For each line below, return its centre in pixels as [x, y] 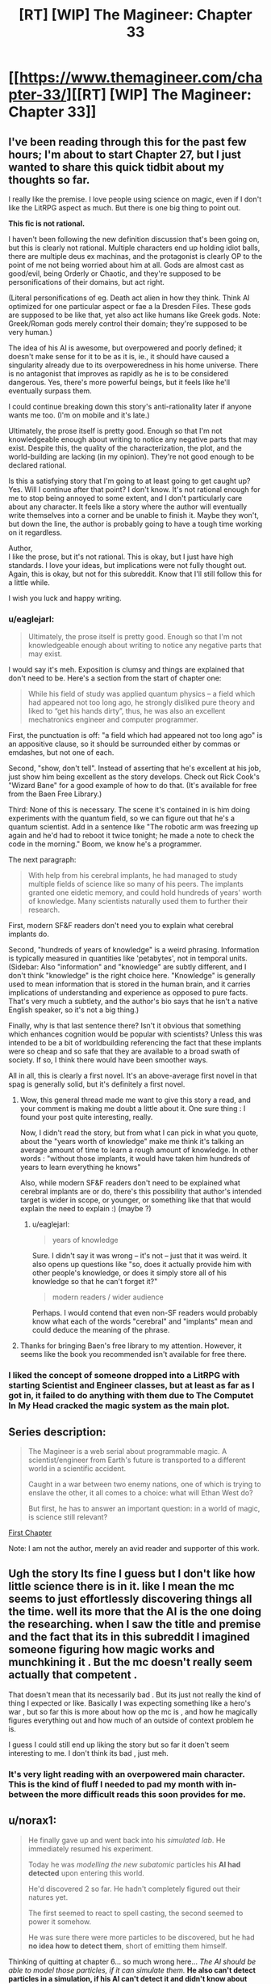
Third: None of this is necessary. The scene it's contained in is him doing [129, 810]
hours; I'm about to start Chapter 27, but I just [125, 154]
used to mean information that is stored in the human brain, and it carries [129, 984]
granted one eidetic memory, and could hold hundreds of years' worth [145, 892]
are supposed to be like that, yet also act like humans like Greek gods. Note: [134, 315]
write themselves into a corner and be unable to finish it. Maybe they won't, [134, 515]
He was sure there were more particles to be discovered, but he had [141, 1937]
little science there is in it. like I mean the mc [122, 1586]
